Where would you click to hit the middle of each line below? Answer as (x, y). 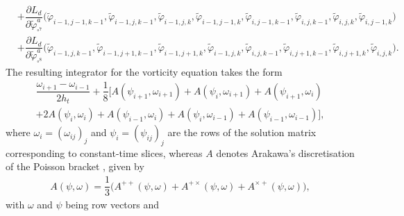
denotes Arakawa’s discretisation (285, 152)
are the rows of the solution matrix (242, 132)
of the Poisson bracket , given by (75, 166)
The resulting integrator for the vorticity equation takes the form (144, 71)
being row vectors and (112, 205)
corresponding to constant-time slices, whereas (104, 152)
